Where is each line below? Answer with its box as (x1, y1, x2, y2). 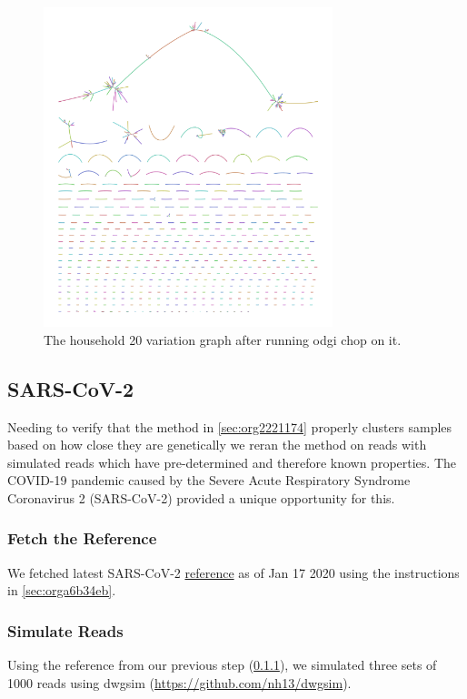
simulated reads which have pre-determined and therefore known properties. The (7, 452, 457, 471)
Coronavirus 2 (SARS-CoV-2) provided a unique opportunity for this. (7, 488, 395, 507)
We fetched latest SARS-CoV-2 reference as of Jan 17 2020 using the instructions (7, 562, 460, 582)
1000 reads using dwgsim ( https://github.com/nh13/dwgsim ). (7, 673, 352, 692)
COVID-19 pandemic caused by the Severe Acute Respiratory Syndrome (7, 471, 411, 490)
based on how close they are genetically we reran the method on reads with (7, 435, 427, 454)
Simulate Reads (7, 619, 124, 642)
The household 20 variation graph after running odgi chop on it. (44, 329, 402, 349)
